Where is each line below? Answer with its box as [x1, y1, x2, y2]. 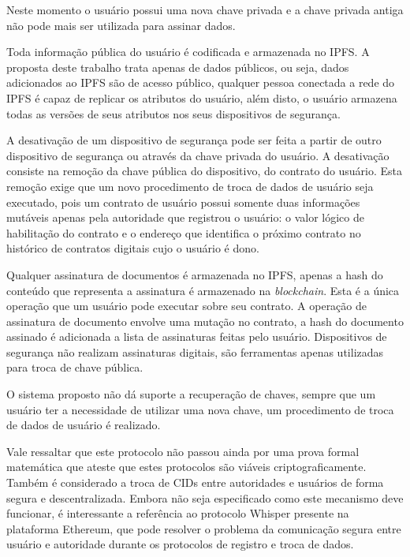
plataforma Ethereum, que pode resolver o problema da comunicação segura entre [6, 520, 401, 536]
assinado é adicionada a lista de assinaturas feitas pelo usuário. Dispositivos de [6, 328, 387, 345]
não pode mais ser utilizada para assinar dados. [6, 17, 236, 33]
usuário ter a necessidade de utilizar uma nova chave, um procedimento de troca [6, 401, 394, 417]
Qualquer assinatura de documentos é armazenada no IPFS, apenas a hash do [6, 266, 383, 282]
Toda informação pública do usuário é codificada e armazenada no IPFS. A [6, 43, 370, 60]
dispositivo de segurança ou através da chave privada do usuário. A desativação [6, 147, 389, 163]
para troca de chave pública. [6, 359, 143, 376]
